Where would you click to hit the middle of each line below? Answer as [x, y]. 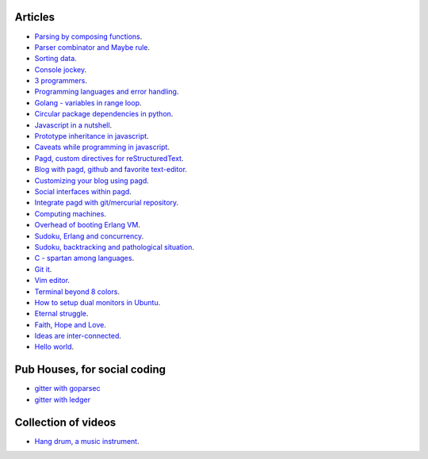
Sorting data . [55, 59]
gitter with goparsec [67, 388]
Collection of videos [65, 422]
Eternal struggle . [61, 314]
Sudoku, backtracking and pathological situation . [114, 247]
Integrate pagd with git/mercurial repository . [107, 203]
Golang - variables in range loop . [88, 102]
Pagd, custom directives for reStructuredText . [109, 158]
